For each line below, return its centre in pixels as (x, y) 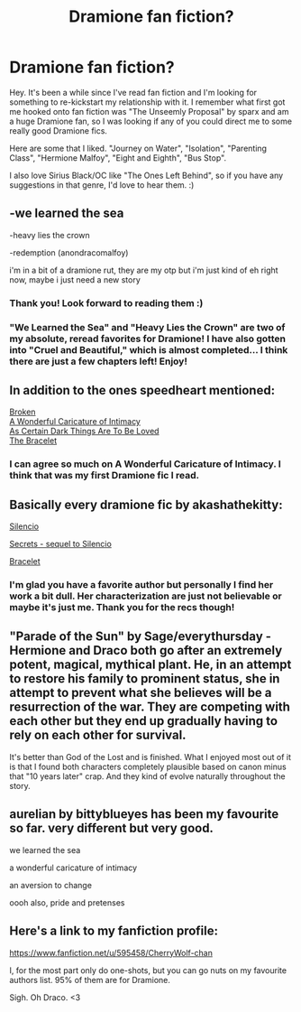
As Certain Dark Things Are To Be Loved (84, 432)
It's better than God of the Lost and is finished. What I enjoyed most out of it (150, 757)
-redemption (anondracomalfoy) (69, 252)
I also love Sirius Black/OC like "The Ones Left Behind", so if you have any (146, 175)
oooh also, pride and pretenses (67, 902)
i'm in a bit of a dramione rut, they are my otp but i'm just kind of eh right (144, 270)
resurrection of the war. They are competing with (150, 707)
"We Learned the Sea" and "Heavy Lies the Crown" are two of (147, 327)
